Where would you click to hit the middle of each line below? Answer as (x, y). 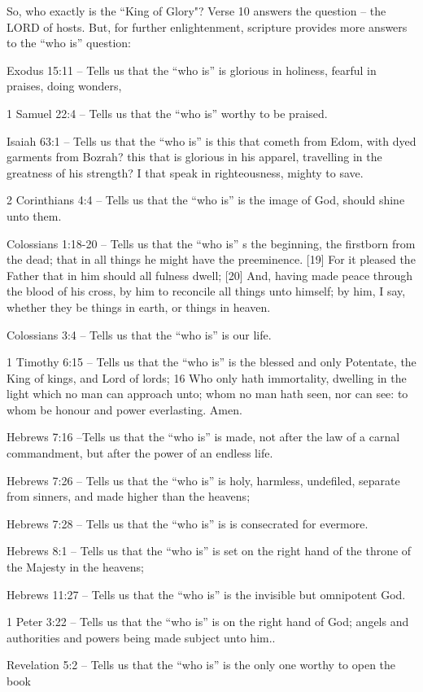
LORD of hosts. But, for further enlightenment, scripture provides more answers (207, 26)
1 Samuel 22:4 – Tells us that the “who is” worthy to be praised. (167, 113)
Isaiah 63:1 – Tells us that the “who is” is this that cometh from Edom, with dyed (211, 140)
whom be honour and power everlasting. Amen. (124, 409)
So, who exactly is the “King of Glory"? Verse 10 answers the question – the (196, 11)
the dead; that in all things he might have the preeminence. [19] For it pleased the (211, 259)
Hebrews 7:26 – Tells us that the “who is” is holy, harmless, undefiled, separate (203, 480)
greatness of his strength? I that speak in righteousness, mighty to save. (185, 172)
